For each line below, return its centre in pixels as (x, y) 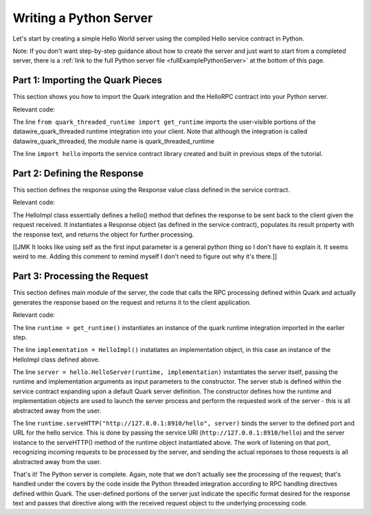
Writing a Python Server (83, 18)
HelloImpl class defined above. (56, 359)
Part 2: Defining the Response (78, 173)
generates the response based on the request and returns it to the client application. (132, 302)
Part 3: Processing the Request (81, 276)
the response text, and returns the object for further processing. (103, 234)
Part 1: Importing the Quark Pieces (88, 80)
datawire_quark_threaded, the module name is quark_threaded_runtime (113, 141)
